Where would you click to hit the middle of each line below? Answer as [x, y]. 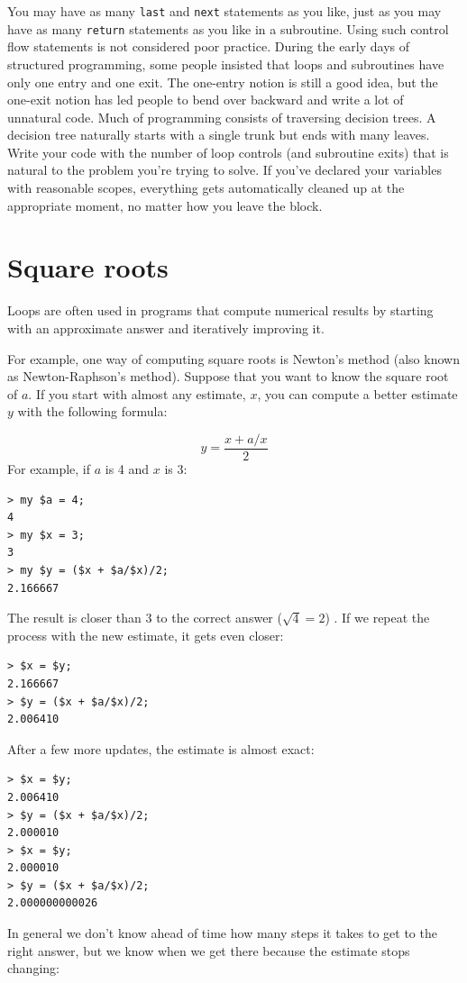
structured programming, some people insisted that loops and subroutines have [226, 64]
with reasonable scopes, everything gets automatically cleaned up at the [206, 188]
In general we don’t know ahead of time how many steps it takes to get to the [222, 933]
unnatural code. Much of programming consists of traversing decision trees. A [222, 117]
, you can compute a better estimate [357, 393]
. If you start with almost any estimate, [137, 393]
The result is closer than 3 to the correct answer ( [145, 618]
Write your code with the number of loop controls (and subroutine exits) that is [228, 152]
